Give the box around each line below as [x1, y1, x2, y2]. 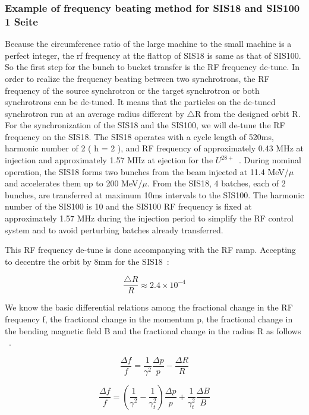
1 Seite [5, 14, 38, 28]
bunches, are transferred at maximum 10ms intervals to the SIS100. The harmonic [5, 188, 304, 201]
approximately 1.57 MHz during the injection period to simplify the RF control [5, 212, 294, 224]
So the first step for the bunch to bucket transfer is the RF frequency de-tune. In [5, 61, 299, 73]
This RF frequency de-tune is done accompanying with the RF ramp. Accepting [5, 243, 296, 256]
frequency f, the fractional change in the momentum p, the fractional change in [5, 313, 293, 325]
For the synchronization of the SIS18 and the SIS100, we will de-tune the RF [5, 119, 285, 131]
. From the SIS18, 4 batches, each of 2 [147, 177, 286, 189]
